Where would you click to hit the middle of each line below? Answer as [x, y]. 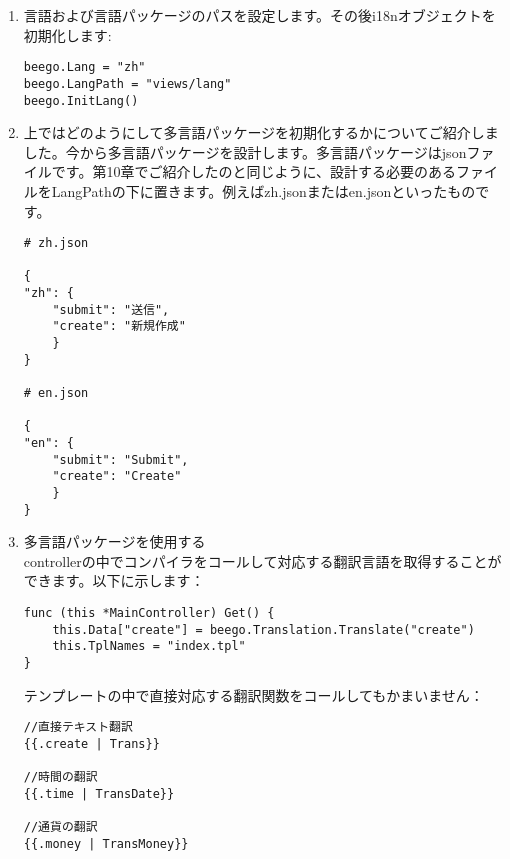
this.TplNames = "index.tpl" [149, 646]
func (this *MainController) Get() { [149, 613]
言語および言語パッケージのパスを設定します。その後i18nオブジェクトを [259, 15]
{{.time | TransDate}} [99, 793]
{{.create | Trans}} [91, 743]
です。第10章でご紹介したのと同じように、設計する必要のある [253, 171]
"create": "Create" [117, 476]
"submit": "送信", [111, 309]
